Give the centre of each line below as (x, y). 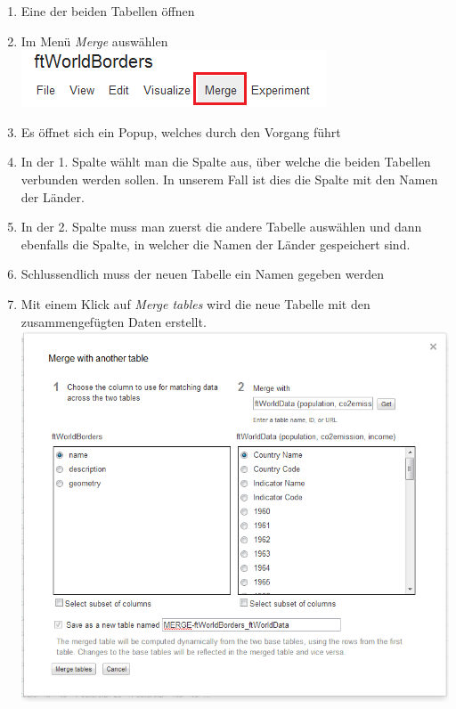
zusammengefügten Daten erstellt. (114, 321)
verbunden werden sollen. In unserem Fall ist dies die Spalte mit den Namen (229, 179)
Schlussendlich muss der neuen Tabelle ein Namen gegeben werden (202, 274)
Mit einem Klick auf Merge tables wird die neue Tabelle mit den (195, 303)
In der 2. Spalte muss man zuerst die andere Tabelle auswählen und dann (221, 227)
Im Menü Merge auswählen (94, 41)
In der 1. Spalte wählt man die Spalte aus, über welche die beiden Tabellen (226, 162)
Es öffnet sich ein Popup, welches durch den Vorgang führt (181, 131)
